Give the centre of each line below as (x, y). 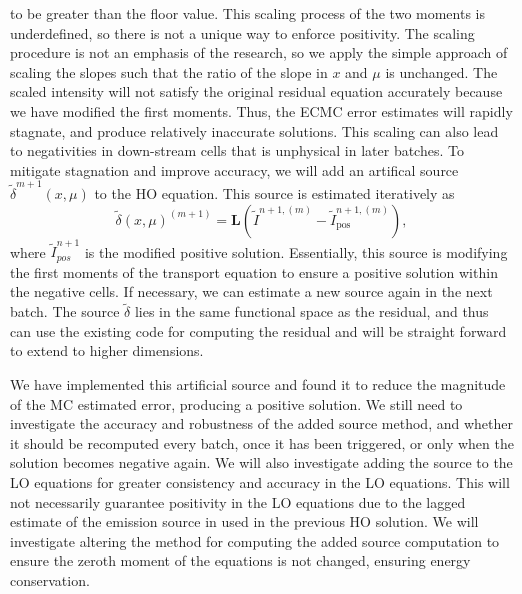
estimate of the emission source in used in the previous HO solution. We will (244, 521)
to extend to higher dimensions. (107, 350)
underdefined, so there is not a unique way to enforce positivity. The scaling (242, 32)
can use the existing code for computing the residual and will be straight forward (258, 330)
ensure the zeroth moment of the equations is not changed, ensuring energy (240, 560)
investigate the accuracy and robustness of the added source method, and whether (261, 423)
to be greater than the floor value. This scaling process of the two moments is (248, 13)
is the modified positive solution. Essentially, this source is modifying (296, 251)
